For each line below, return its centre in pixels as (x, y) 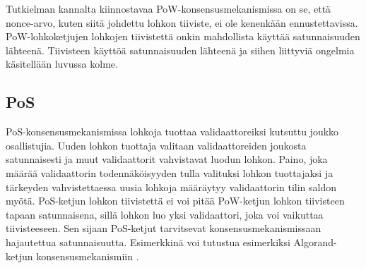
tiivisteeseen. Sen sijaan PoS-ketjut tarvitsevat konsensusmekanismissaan (164, 228)
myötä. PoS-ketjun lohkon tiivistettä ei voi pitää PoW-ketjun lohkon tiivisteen (175, 201)
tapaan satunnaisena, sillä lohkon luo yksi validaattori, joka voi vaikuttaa (165, 214)
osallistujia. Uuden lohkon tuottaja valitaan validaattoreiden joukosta (156, 145)
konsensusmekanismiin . (88, 256)
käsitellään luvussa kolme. (62, 64)
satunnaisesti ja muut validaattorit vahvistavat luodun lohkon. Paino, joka (167, 159)
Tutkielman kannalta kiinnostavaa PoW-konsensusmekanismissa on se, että (169, 8)
